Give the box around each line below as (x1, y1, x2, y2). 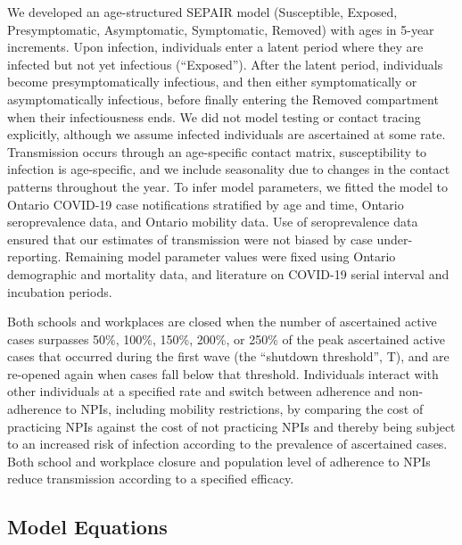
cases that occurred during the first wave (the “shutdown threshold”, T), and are (7, 347, 450, 366)
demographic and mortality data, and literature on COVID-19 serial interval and (7, 264, 450, 283)
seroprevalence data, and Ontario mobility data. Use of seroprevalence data (7, 212, 418, 231)
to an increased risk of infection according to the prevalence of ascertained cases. (7, 434, 448, 453)
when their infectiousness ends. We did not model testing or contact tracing (7, 107, 421, 126)
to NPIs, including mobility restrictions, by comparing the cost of (65, 400, 424, 418)
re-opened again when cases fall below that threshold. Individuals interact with (7, 364, 439, 383)
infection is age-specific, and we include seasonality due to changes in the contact (7, 160, 450, 178)
